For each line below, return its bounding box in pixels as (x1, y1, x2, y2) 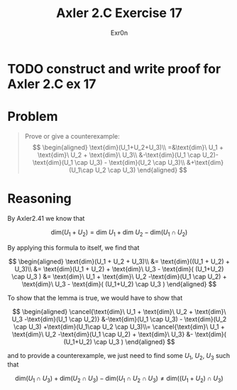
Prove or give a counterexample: (24, 131, 121, 140)
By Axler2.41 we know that (7, 214, 85, 222)
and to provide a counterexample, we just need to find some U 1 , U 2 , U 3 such (7, 351, 231, 362)
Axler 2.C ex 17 (7, 76, 97, 92)
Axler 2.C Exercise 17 (55, 5, 183, 21)
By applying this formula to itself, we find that (7, 243, 140, 251)
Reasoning (7, 190, 72, 207)
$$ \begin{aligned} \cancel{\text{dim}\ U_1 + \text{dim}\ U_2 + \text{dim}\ (12, 307, 226, 315)
